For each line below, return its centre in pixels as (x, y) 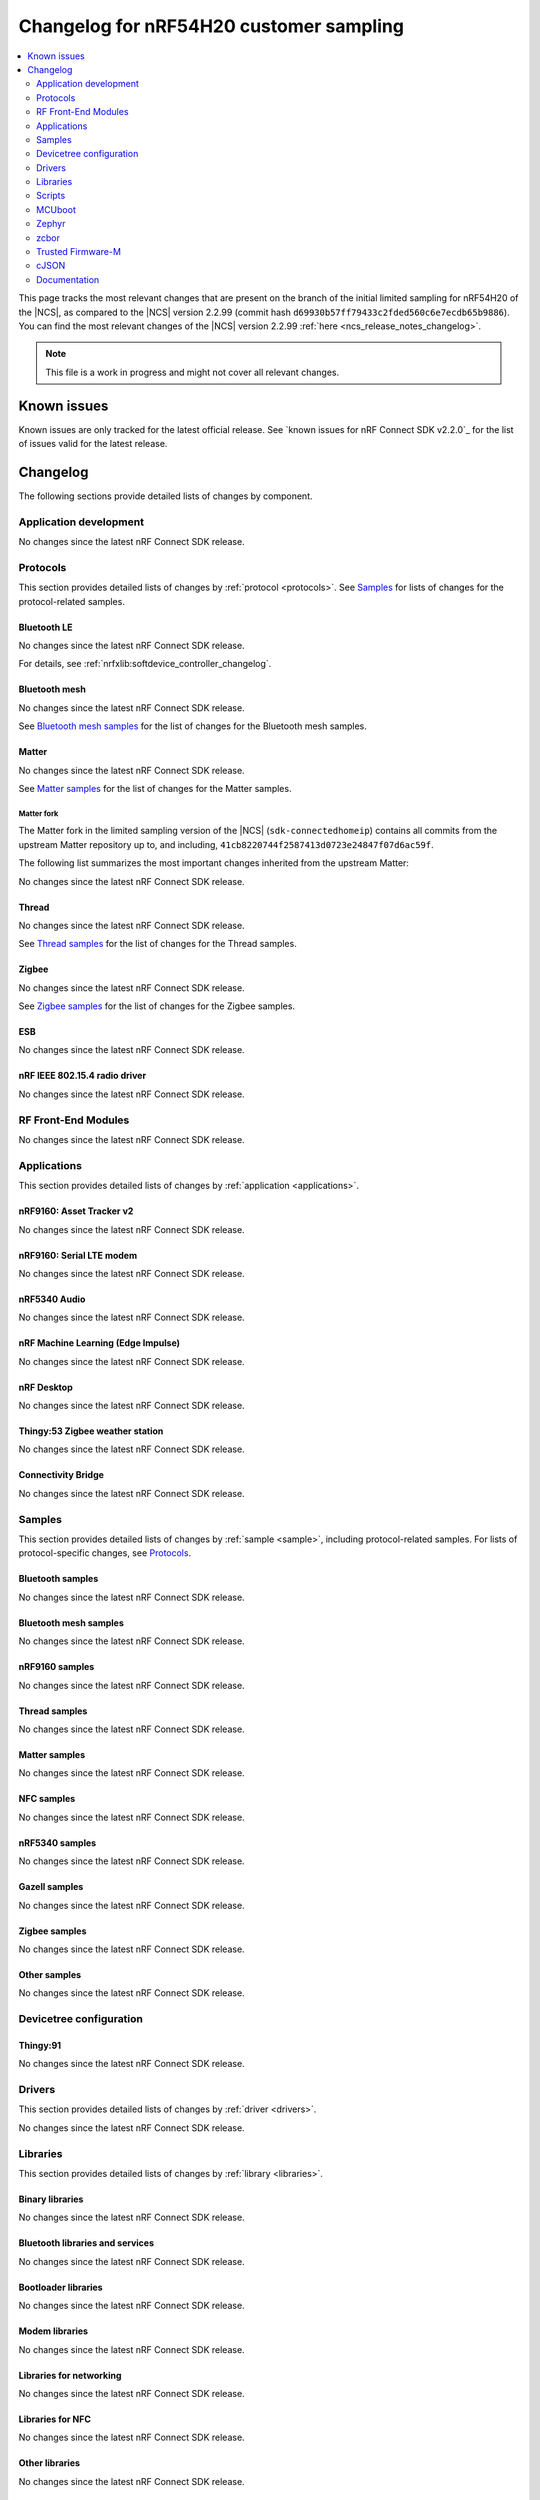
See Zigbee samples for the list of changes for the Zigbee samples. (156, 1006)
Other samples (50, 1974)
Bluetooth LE (45, 627)
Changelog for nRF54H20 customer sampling (211, 26)
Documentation (68, 279)
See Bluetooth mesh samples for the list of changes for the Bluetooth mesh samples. (192, 726)
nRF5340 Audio (52, 1299)
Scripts (51, 196)
